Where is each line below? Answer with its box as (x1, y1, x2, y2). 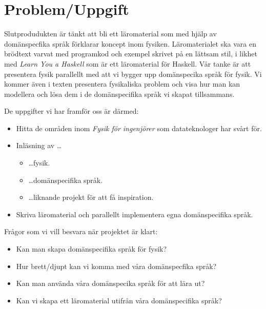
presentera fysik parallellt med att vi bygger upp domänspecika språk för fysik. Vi (4, 68, 262, 79)
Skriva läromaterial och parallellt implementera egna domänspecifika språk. (16, 209, 253, 219)
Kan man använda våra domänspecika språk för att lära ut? (16, 278, 205, 289)
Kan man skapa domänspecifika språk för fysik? (16, 243, 167, 254)
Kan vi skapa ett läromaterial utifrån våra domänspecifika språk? (16, 295, 222, 305)
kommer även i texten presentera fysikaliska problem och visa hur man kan (4, 78, 240, 89)
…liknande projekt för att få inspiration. (28, 192, 154, 202)
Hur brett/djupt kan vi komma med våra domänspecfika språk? (16, 260, 217, 271)
